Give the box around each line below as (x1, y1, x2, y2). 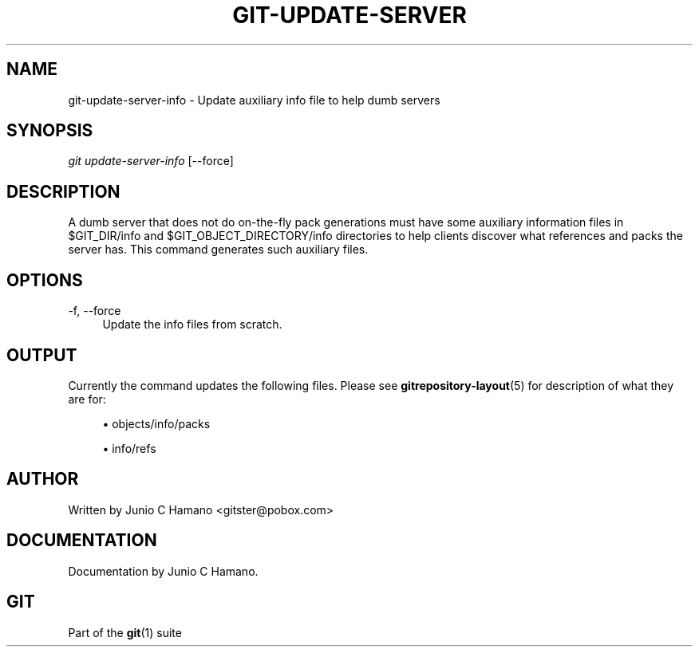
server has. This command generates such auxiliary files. (68, 242, 369, 257)
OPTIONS (6, 269, 83, 290)
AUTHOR (6, 469, 79, 490)
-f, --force (68, 304, 121, 318)
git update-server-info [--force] (68, 154, 234, 168)
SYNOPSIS (6, 120, 93, 141)
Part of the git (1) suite (68, 625, 182, 639)
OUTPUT (6, 344, 77, 365)
